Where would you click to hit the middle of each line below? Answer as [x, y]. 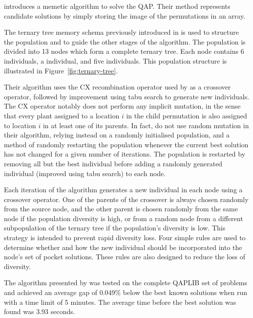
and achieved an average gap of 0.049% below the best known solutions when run [126, 292]
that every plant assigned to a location [62, 115]
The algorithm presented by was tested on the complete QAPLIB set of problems [126, 283]
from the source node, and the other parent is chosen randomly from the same [121, 209]
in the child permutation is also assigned [187, 115]
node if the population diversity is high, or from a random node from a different [124, 218]
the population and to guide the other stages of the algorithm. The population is [125, 41]
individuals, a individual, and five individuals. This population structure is [116, 60]
